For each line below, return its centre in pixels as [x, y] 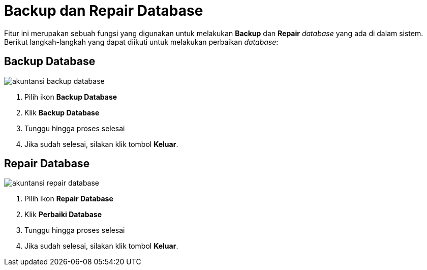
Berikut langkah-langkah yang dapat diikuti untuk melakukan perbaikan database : [141, 42]
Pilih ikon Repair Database [69, 199]
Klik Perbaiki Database [63, 215]
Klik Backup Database [62, 112]
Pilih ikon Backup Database [71, 97]
